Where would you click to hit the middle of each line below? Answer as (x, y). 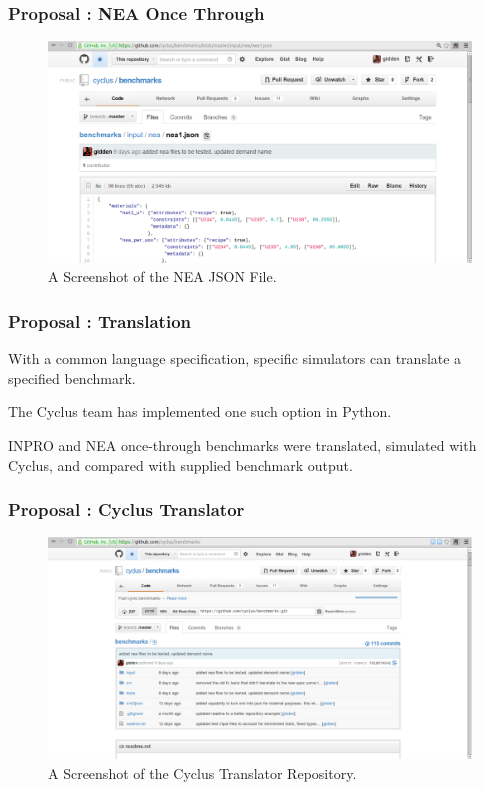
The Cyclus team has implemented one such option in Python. (200, 411)
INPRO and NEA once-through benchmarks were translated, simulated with (242, 444)
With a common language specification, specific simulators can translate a (235, 358)
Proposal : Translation (99, 320)
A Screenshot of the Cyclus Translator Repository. (202, 772)
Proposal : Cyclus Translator (126, 509)
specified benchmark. (72, 377)
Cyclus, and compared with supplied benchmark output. (180, 464)
